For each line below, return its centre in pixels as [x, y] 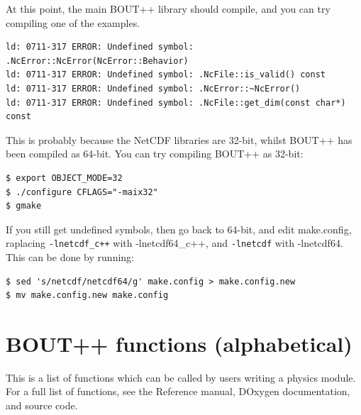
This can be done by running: [70, 256]
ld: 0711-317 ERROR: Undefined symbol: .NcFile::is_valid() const [166, 75]
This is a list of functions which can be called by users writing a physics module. [181, 377]
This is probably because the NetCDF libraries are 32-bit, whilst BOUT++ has [179, 139]
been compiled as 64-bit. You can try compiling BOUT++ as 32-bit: [155, 154]
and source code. [42, 405]
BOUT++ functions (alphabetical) [179, 343]
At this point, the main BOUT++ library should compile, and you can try [168, 9]
